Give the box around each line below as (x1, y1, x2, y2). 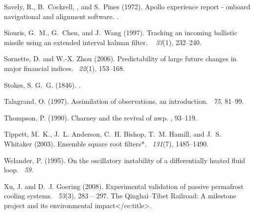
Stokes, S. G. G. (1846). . (4, 79, 81, 90)
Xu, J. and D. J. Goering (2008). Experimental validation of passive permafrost (4, 181, 244, 191)
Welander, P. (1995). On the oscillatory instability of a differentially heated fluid (4, 155, 245, 165)
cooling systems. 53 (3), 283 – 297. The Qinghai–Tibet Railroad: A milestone (4, 190, 236, 201)
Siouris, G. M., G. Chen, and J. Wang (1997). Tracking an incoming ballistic (4, 27, 237, 38)
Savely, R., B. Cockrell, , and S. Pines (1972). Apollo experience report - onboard (4, 1, 251, 11)
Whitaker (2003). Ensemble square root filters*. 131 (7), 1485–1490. (4, 138, 208, 148)
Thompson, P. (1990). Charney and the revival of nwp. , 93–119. (4, 112, 197, 122)
